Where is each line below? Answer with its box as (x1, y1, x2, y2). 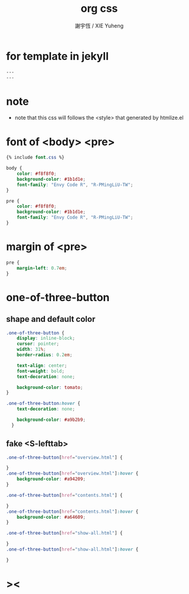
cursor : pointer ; (17, 341, 60, 347)
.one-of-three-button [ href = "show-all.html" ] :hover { (6, 547, 139, 553)
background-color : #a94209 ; (17, 476, 86, 482)
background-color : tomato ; (17, 384, 83, 390)
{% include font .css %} (6, 155, 65, 161)
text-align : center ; (17, 362, 67, 369)
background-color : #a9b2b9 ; (17, 417, 86, 423)
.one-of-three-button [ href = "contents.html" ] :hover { (6, 509, 139, 515)
